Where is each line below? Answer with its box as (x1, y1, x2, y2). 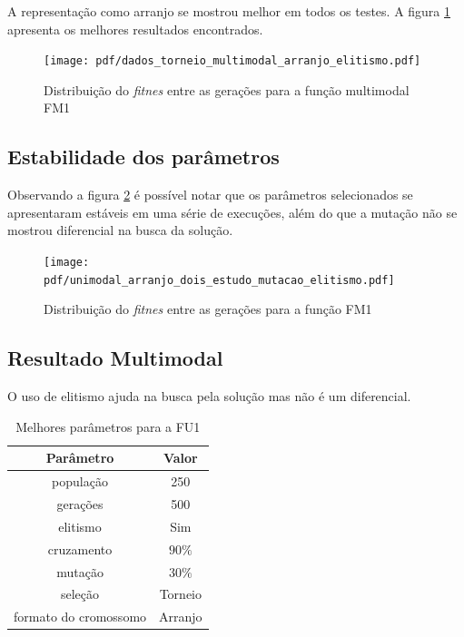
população (52, 472, 108, 491)
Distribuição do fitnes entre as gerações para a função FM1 (44, 299, 372, 318)
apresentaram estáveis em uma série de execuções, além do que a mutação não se (7, 202, 458, 221)
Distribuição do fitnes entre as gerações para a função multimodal (44, 80, 410, 99)
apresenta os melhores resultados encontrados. (7, 19, 263, 38)
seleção (61, 584, 100, 603)
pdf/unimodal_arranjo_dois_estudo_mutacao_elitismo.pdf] (44, 273, 395, 287)
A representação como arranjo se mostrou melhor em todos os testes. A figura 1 (7, 2, 451, 20)
